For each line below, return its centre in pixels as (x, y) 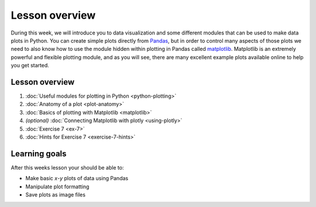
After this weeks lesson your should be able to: (67, 167)
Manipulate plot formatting (57, 187)
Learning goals (39, 153)
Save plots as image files (56, 195)
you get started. (30, 65)
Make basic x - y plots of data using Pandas (77, 178)
